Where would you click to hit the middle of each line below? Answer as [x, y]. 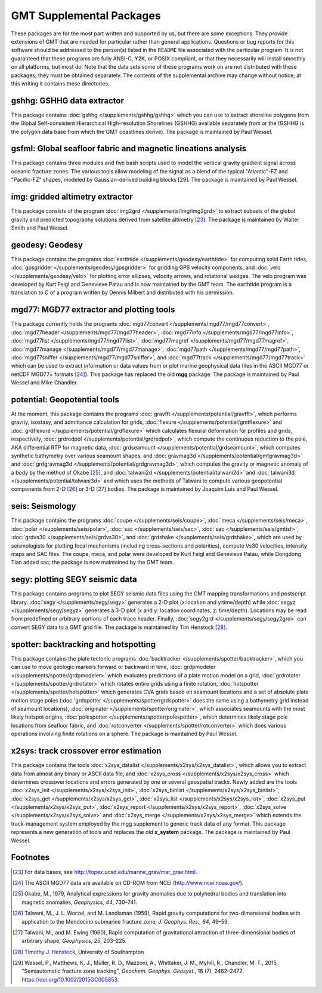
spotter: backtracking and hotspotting [83, 644]
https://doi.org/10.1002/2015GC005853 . [70, 979]
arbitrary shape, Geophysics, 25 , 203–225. [74, 941]
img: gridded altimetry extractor [72, 197]
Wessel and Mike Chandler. [44, 383]
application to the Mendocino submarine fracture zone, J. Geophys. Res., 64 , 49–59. [126, 921]
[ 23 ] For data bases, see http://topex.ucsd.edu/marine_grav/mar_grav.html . [105, 872]
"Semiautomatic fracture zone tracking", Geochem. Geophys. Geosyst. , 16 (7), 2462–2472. [133, 971]
